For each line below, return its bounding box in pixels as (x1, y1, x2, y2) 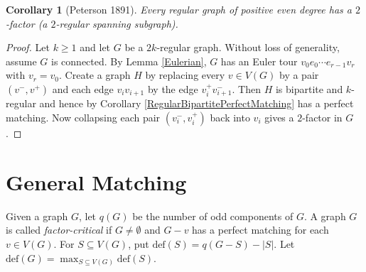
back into (210, 110, 250, 125)
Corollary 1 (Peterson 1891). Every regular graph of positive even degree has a (6, 2, 352, 16)
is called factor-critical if (6, 222, 112, 237)
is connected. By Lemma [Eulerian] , (51, 53, 207, 68)
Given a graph (6, 208, 68, 223)
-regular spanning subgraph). (55, 16, 178, 31)
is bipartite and (275, 81, 343, 96)
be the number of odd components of (132, 208, 294, 223)
